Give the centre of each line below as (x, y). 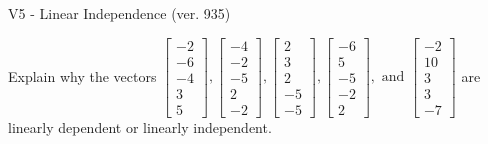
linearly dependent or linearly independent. (140, 126)
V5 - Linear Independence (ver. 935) (119, 13)
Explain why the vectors (82, 75)
